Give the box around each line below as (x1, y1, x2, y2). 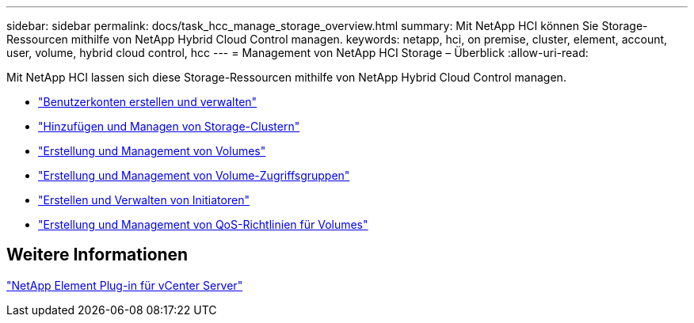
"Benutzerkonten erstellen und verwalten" (38, 95, 257, 108)
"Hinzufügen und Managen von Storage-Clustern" (38, 120, 300, 133)
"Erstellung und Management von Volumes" (38, 144, 266, 158)
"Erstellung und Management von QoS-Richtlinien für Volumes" (38, 218, 368, 231)
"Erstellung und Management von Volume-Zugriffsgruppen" (38, 169, 350, 182)
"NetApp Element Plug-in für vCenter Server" (6, 278, 243, 292)
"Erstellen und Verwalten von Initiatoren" (38, 193, 250, 207)
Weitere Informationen (6, 245, 189, 265)
